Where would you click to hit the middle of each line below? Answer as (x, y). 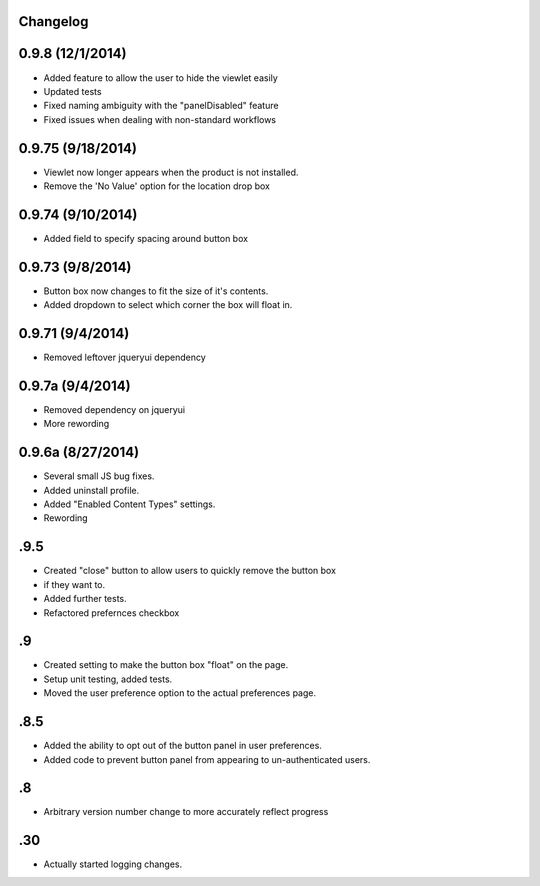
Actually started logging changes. (113, 864)
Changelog (53, 21)
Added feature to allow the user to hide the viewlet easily (161, 77)
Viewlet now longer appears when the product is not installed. (171, 172)
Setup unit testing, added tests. (108, 679)
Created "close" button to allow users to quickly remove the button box (190, 571)
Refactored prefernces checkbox (111, 612)
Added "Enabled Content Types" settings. (129, 504)
